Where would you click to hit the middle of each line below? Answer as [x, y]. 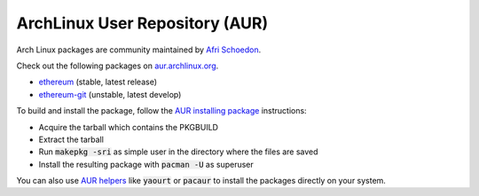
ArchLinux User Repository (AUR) [142, 23]
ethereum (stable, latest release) [98, 82]
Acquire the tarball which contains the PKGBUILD [129, 127]
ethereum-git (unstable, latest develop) [110, 94]
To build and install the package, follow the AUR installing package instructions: [161, 111]
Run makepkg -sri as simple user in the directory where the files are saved [178, 152]
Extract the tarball [71, 139]
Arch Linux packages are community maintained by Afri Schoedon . [139, 50]
